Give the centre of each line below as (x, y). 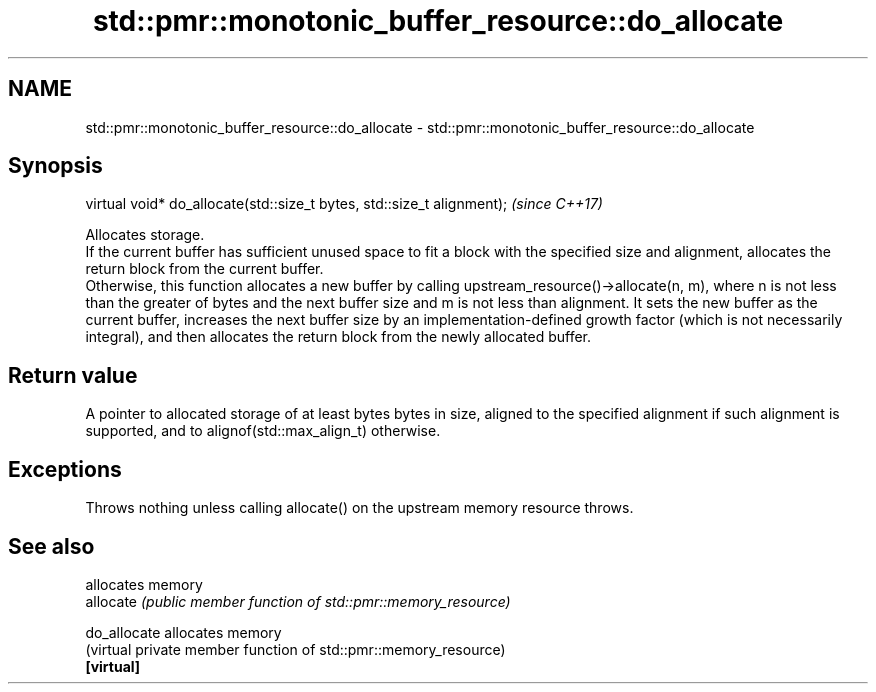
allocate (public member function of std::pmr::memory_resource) (298, 601)
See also (51, 546)
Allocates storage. (145, 235)
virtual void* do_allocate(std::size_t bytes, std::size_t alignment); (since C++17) (344, 204)
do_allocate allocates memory (183, 632)
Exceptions (65, 469)
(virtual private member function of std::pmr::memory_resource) (295, 649)
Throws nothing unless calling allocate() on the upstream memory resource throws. (359, 508)
